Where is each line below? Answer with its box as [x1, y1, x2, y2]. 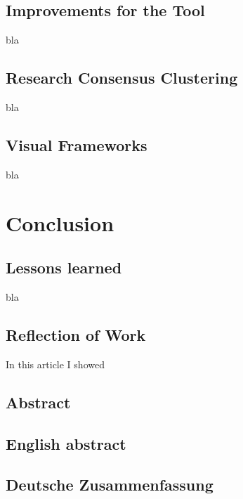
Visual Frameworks [6, 134, 147, 155]
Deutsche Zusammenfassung [6, 474, 214, 495]
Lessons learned [6, 257, 122, 278]
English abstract [6, 432, 126, 454]
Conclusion [6, 208, 114, 237]
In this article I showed [6, 356, 105, 371]
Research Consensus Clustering [6, 67, 238, 89]
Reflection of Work [6, 323, 146, 345]
